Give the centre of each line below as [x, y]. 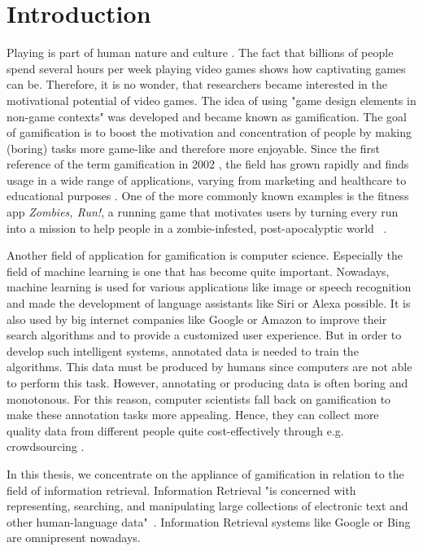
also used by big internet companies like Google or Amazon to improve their [197, 319]
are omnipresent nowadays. [74, 538]
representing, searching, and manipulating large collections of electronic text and [207, 506]
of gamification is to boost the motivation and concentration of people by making [209, 132]
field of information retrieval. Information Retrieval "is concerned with [181, 490]
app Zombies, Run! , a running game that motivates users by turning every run [203, 212]
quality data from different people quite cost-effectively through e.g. [175, 430]
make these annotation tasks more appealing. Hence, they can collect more [193, 415]
